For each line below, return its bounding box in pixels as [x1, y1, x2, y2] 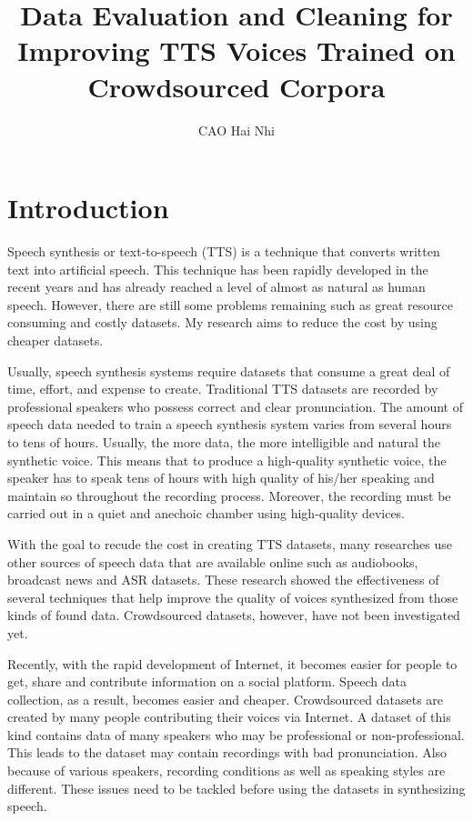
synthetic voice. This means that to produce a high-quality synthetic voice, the [7, 450, 447, 469]
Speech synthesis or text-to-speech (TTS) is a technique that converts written [7, 242, 440, 261]
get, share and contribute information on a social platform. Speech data [7, 672, 408, 691]
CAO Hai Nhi [198, 120, 275, 139]
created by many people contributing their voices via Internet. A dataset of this [7, 707, 451, 726]
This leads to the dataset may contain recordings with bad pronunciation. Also [7, 743, 448, 762]
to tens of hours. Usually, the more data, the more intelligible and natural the [7, 432, 441, 451]
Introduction [7, 189, 169, 226]
